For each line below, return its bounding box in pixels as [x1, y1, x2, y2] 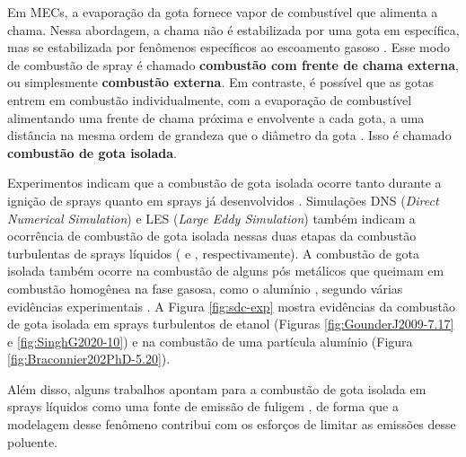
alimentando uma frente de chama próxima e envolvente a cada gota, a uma [7, 108, 425, 127]
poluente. [7, 432, 58, 451]
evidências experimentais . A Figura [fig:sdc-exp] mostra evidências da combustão [7, 296, 455, 315]
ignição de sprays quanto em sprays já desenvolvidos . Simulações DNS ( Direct [7, 190, 439, 209]
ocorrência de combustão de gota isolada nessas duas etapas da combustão [7, 226, 417, 245]
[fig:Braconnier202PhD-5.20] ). [7, 349, 171, 368]
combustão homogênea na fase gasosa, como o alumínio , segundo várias [7, 278, 403, 297]
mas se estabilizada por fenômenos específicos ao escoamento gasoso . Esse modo [7, 38, 450, 57]
